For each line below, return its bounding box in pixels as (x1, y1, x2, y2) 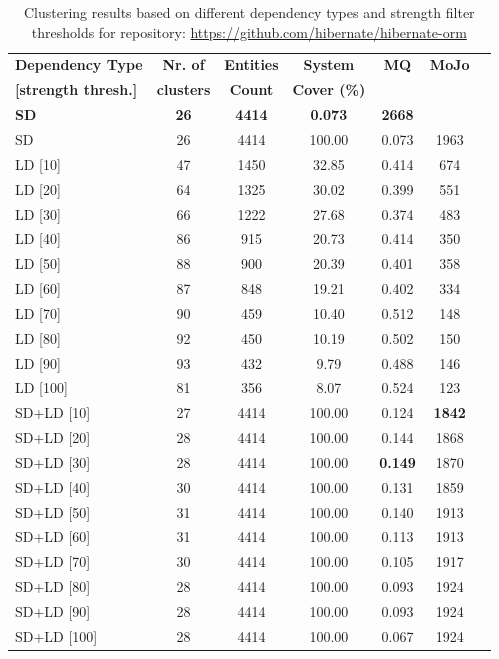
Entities (224, 54, 279, 75)
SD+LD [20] (15, 427, 91, 448)
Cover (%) (292, 79, 366, 100)
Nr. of (162, 54, 205, 75)
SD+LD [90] (15, 601, 91, 621)
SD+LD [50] (15, 501, 91, 522)
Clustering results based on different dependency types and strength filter (23, 2, 475, 22)
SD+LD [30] (15, 451, 91, 472)
